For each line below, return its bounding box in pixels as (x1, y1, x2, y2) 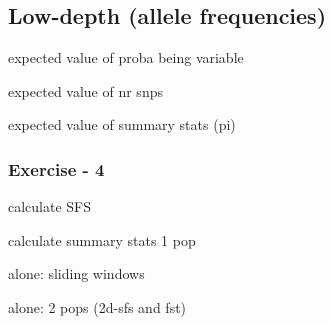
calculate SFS (8, 196, 92, 217)
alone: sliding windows (8, 263, 145, 284)
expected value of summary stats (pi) (8, 114, 236, 135)
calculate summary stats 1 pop (8, 229, 196, 250)
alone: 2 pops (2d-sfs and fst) (8, 296, 187, 317)
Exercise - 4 (8, 156, 105, 181)
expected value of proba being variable (8, 47, 244, 68)
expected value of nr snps (8, 80, 163, 101)
